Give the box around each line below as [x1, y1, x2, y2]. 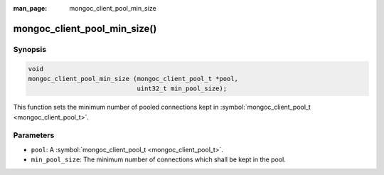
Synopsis [13, 44, 46, 54]
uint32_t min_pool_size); [137, 85, 228, 92]
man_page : [13, 4, 48, 12]
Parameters [13, 130, 55, 140]
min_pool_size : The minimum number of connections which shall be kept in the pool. [31, 155, 286, 164]
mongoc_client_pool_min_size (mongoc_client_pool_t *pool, [28, 75, 238, 83]
